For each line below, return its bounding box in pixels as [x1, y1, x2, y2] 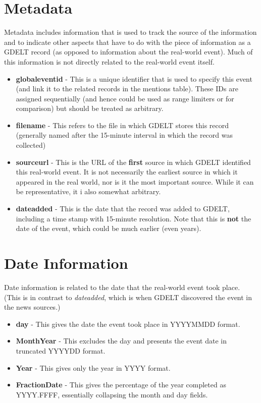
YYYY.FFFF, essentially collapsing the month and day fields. [16, 389, 208, 399]
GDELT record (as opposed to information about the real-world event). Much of [4, 46, 253, 57]
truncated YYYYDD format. [16, 345, 106, 356]
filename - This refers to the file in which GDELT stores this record [16, 120, 229, 130]
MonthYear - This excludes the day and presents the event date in [16, 335, 227, 346]
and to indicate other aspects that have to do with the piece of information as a [4, 36, 251, 47]
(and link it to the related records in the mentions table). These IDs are [16, 83, 238, 94]
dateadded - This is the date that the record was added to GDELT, [16, 203, 230, 214]
